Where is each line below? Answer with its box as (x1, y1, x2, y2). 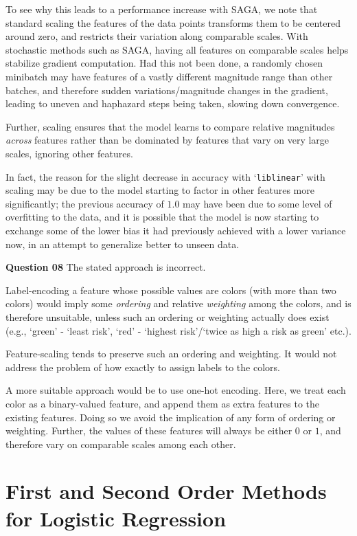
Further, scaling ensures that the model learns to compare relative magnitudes (5, 119, 335, 133)
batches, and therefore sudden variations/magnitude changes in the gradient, (5, 82, 328, 97)
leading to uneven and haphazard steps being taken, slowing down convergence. (5, 96, 340, 111)
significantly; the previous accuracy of (5, 196, 164, 210)
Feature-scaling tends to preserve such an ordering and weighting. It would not (5, 346, 337, 361)
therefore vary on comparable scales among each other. (5, 436, 236, 451)
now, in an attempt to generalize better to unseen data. (5, 236, 240, 251)
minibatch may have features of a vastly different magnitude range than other (5, 69, 333, 83)
